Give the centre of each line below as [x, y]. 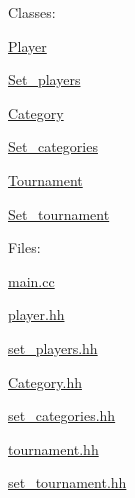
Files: [24, 247]
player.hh [36, 314]
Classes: [32, 12]
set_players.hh [53, 347]
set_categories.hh [62, 415]
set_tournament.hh [67, 482]
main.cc [31, 280]
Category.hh [45, 381]
